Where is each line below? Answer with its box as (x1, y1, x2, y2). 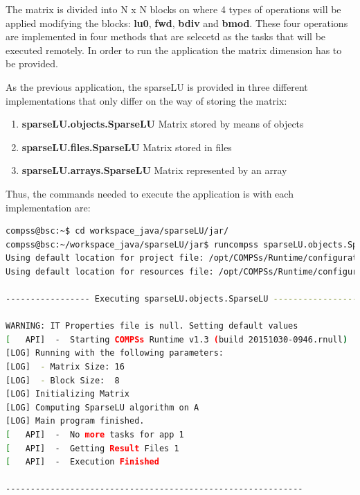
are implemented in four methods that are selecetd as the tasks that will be (6, 29, 326, 44)
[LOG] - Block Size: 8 (6, 375, 120, 385)
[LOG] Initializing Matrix (6, 389, 129, 399)
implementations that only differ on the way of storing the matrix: (6, 93, 287, 107)
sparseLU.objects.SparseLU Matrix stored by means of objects (21, 116, 304, 131)
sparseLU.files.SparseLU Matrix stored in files (21, 139, 232, 154)
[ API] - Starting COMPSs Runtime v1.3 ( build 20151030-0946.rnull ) (6, 334, 348, 345)
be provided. (6, 56, 58, 71)
